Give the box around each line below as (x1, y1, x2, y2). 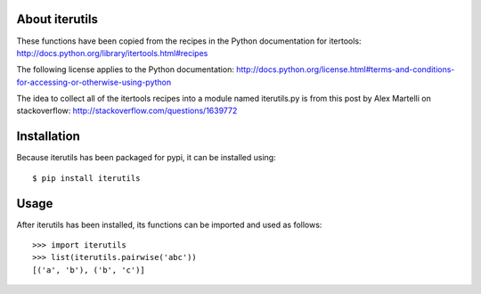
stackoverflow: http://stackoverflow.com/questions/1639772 (16, 105, 238, 116)
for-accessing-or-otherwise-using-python (16, 77, 172, 87)
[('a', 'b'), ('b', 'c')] (32, 265, 146, 275)
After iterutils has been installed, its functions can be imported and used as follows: (16, 219, 322, 230)
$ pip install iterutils (32, 173, 141, 183)
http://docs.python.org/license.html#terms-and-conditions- (236, 64, 455, 75)
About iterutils (16, 12, 98, 27)
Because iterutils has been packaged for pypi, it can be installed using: (16, 152, 276, 163)
